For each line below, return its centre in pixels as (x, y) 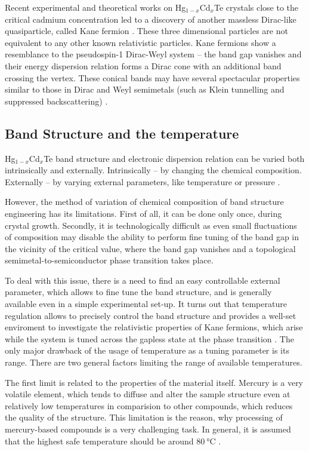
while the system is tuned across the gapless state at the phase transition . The (149, 338)
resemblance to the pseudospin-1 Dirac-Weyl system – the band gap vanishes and (153, 54)
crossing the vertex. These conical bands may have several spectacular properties (152, 77)
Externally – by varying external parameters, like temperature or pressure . (143, 181)
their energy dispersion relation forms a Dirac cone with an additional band (143, 65)
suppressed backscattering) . (56, 101)
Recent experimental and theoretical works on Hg (95, 7)
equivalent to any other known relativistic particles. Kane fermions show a (140, 42)
